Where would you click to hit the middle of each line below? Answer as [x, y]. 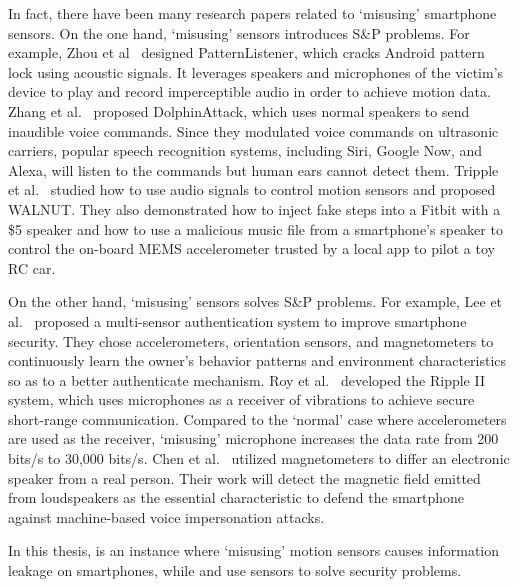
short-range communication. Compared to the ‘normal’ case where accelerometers [257, 418]
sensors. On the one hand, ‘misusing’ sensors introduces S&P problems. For [239, 32]
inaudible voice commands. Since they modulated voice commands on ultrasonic [253, 130]
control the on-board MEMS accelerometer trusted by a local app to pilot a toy [251, 248]
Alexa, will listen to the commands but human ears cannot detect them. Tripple [253, 169]
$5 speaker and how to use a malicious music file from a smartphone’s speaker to [255, 228]
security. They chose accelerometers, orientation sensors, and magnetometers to [251, 340]
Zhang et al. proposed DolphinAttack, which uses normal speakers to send [239, 110]
